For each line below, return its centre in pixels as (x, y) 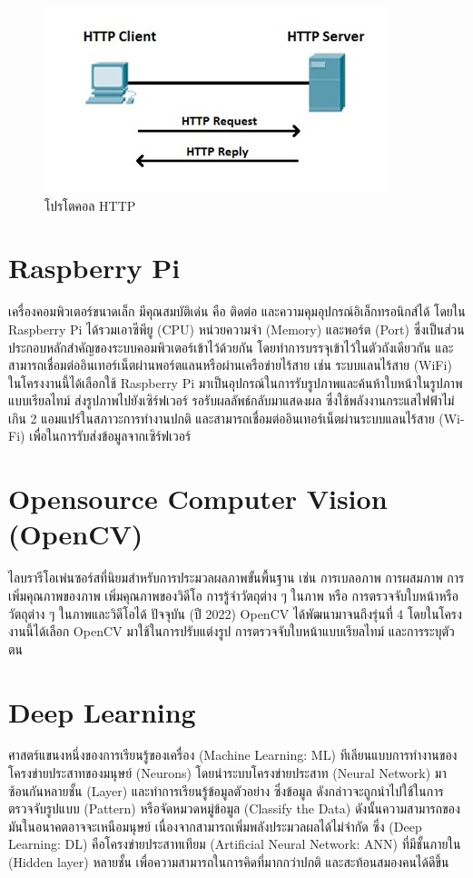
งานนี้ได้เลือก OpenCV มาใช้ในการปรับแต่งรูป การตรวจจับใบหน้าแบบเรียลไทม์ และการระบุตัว (232, 631)
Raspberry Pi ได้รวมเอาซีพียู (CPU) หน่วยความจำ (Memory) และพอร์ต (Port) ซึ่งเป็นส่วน (236, 329)
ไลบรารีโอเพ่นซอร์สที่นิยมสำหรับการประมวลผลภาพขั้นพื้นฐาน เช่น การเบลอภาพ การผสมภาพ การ (236, 578)
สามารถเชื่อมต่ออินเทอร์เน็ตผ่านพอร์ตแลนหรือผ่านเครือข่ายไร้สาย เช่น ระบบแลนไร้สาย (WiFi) (230, 365)
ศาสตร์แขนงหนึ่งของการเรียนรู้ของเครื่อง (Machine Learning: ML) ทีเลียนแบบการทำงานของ (233, 755)
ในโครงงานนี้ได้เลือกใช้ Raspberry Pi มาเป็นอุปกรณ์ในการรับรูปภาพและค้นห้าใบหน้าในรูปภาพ (236, 382)
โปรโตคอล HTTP (90, 205)
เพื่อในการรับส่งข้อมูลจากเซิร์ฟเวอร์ (110, 436)
